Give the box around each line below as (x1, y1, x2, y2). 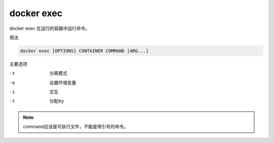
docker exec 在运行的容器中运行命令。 (9, 25, 90, 31)
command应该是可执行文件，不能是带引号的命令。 (23, 124, 129, 130)
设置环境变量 (49, 79, 76, 85)
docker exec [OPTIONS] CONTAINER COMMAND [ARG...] (20, 48, 149, 54)
